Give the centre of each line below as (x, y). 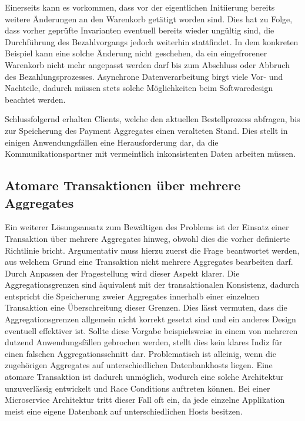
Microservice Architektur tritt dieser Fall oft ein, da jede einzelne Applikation (145, 400)
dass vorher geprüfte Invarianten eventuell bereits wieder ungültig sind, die (140, 30)
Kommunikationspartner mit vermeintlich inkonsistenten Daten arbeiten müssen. (150, 154)
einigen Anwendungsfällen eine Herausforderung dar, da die (112, 142)
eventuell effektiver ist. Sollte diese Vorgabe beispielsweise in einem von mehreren (151, 330)
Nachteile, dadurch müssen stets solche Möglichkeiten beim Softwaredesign (139, 88)
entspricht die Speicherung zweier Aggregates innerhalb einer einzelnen (132, 296)
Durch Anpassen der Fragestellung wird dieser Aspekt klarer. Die (122, 273)
